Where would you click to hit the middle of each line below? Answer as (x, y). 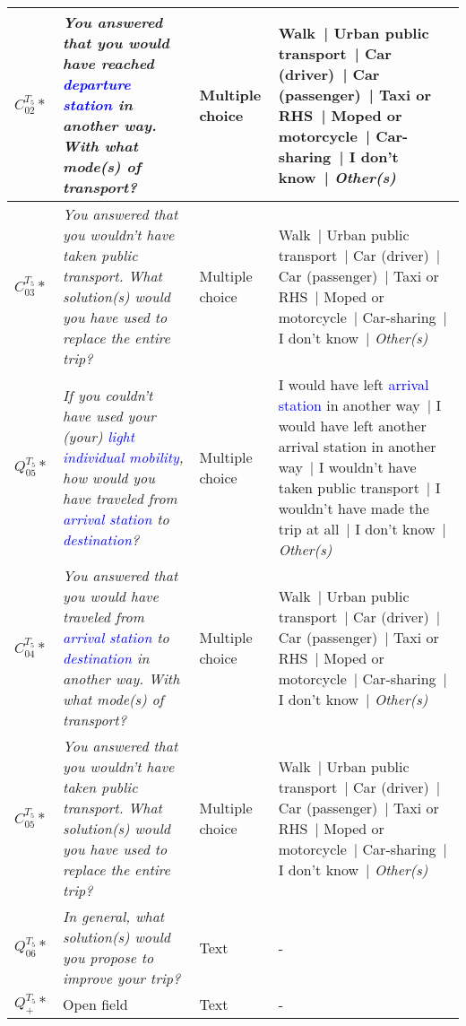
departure (97, 84)
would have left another (352, 426)
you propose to (108, 957)
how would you (109, 477)
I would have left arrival (354, 384)
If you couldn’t (108, 395)
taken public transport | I (359, 487)
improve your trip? (122, 978)
